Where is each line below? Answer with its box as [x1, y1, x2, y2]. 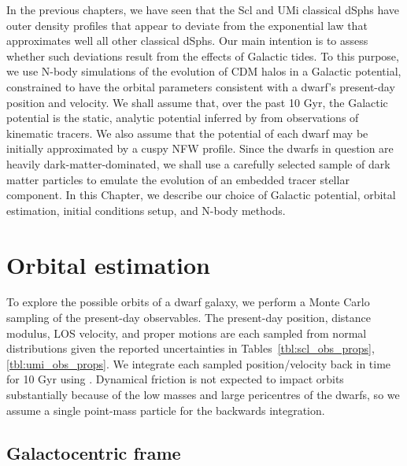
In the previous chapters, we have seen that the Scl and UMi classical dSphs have [6, 2, 400, 17]
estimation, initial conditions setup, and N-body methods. [6, 202, 286, 218]
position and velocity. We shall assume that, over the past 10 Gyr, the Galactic [6, 94, 388, 110]
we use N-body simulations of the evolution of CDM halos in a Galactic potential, [6, 63, 401, 80]
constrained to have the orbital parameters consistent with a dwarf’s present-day [6, 78, 395, 94]
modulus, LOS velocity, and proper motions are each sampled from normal [6, 324, 367, 341]
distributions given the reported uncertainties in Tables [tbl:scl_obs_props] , [6, 340, 375, 357]
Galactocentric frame [6, 440, 181, 464]
